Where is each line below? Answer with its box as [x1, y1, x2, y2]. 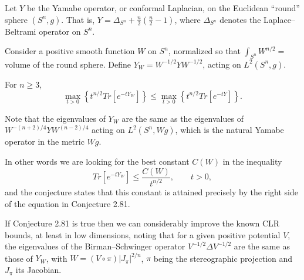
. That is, [61, 13, 95, 25]
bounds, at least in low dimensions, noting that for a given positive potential [5, 228, 281, 241]
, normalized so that [168, 45, 241, 57]
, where [174, 13, 201, 25]
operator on [39, 25, 81, 37]
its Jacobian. [15, 264, 62, 276]
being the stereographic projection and [153, 252, 293, 264]
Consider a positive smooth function [5, 45, 135, 57]
